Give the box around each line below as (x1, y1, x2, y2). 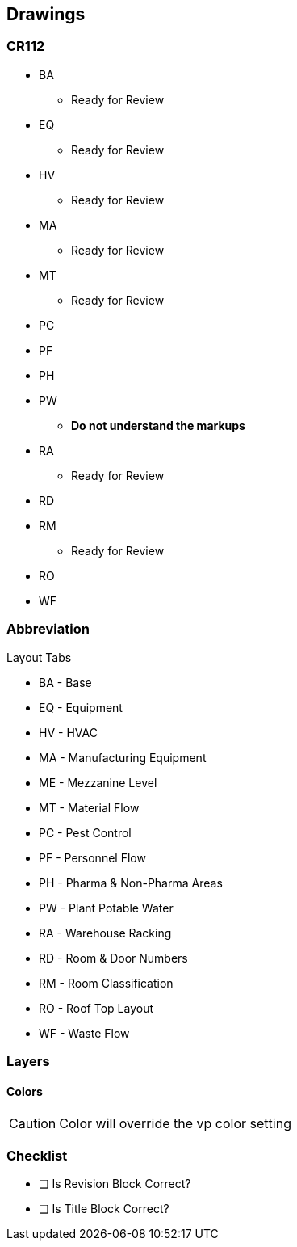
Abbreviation (6, 621, 90, 638)
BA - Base (39, 675, 92, 689)
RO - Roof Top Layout (39, 1001, 154, 1015)
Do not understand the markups (71, 418, 245, 432)
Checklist (6, 1147, 68, 1164)
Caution (9, 1115, 56, 1132)
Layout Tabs (6, 650, 72, 664)
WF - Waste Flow (39, 1026, 130, 1040)
